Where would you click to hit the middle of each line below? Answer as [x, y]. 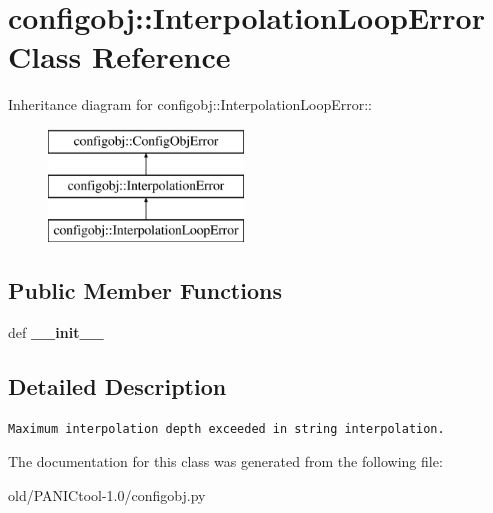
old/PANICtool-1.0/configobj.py [107, 495]
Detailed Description [117, 386]
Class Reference [119, 56]
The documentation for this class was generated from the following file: [225, 461]
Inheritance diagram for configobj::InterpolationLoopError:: [190, 104]
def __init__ [56, 332]
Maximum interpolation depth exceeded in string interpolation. [226, 428]
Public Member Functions [145, 290]
